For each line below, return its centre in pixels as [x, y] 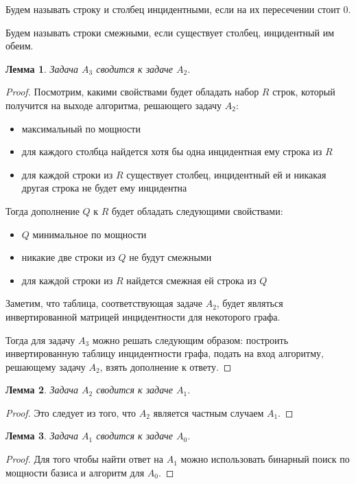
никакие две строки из [68, 257]
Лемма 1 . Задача [42, 68]
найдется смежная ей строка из [191, 280]
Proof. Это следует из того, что [71, 412]
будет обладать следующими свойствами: [198, 210]
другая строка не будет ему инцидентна [104, 188]
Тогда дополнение [43, 210]
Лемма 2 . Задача [42, 390]
